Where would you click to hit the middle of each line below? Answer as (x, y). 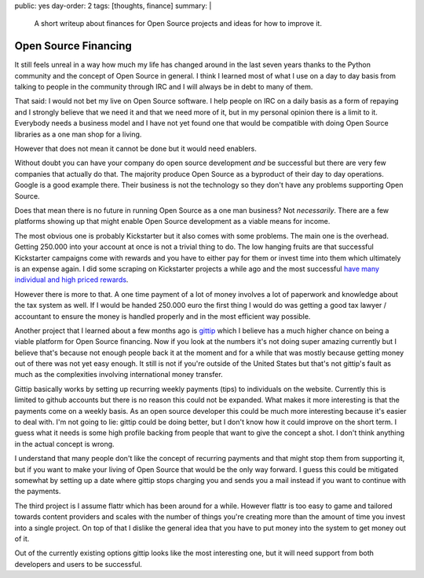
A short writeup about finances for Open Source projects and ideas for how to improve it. (178, 24)
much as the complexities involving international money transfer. (119, 375)
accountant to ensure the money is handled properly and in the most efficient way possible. (163, 316)
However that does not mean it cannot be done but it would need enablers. (135, 148)
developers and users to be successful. (79, 564)
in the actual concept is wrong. (64, 444)
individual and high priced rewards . (71, 280)
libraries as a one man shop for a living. (78, 134)
